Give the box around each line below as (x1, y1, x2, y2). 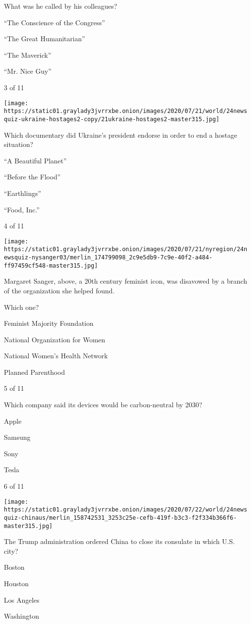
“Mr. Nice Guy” (4, 66, 51, 76)
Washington (4, 611, 39, 621)
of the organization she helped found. (4, 285, 115, 295)
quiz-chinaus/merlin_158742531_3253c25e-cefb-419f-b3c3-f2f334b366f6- (4, 514, 237, 521)
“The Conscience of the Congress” (4, 17, 105, 27)
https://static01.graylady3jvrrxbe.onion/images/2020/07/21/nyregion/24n (4, 246, 248, 253)
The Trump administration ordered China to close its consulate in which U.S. (4, 536, 235, 546)
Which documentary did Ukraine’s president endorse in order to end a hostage (4, 129, 237, 140)
